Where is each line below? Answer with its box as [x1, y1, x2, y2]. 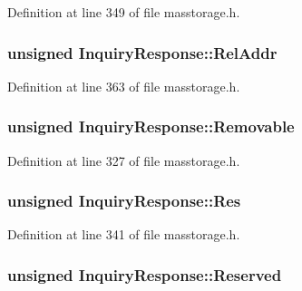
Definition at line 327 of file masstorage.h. [7, 150, 240, 170]
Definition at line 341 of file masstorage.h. [7, 225, 240, 244]
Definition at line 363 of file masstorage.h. [7, 76, 240, 95]
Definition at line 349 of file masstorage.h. [7, 3, 240, 21]
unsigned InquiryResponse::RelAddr [7, 41, 278, 63]
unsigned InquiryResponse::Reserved [7, 263, 282, 286]
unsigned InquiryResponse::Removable [7, 115, 295, 138]
